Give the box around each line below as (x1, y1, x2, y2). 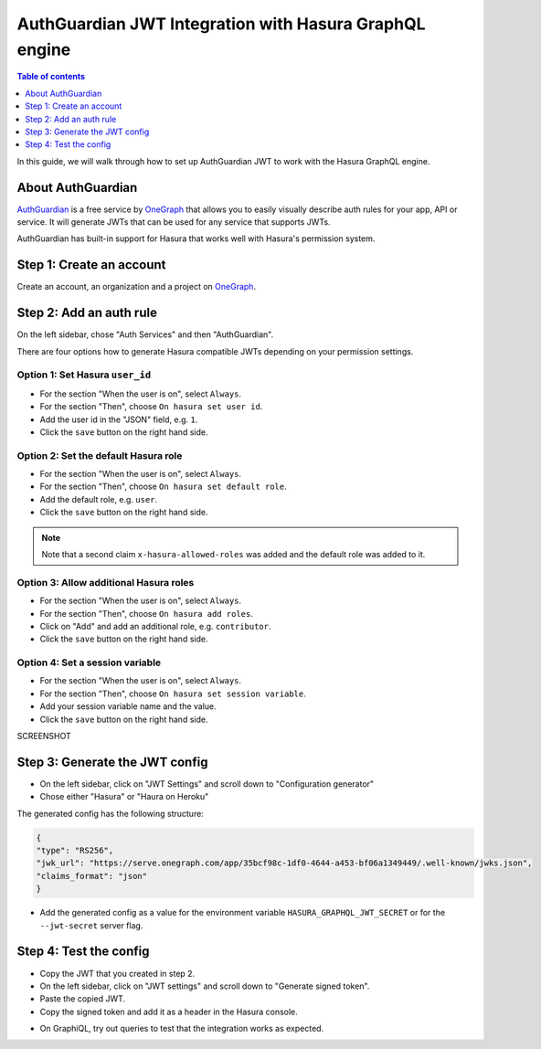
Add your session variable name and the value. (39, 701, 217, 712)
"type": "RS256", (36, 845, 114, 856)
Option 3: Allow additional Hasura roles (16, 576, 195, 588)
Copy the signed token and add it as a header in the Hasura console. (39, 1006, 299, 1017)
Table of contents (16, 71, 86, 82)
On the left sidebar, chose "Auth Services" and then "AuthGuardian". (16, 329, 274, 340)
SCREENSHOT (16, 731, 72, 741)
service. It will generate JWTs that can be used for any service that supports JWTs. (16, 216, 331, 228)
